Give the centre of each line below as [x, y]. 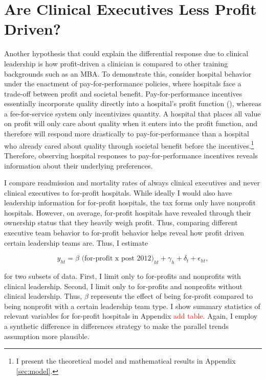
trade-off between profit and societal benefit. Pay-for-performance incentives [123, 93]
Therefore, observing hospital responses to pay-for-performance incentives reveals [131, 155]
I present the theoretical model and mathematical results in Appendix [126, 361]
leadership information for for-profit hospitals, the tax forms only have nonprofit [130, 203]
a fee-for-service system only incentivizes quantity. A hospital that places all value [132, 113]
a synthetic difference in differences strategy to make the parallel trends [116, 326]
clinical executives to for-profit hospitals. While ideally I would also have [118, 192]
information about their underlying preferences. [79, 165]
